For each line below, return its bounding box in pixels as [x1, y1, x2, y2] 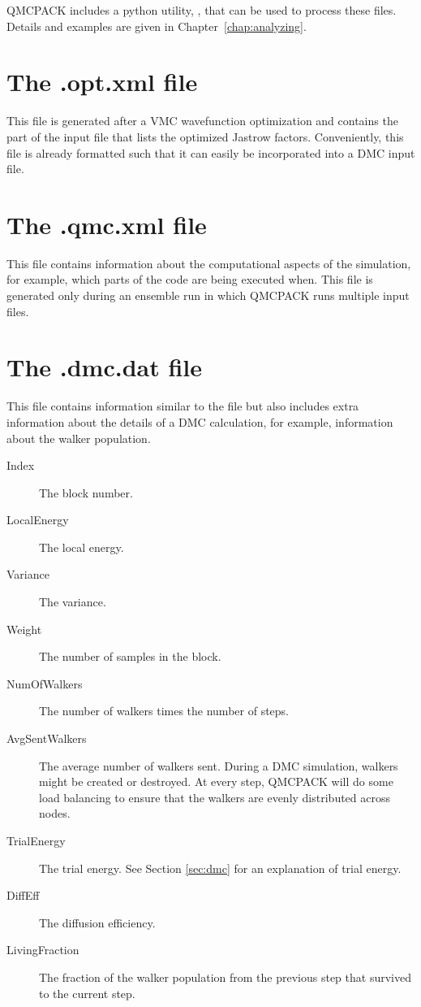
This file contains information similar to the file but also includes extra [6, 397, 359, 415]
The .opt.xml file [6, 65, 198, 98]
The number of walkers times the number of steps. [39, 702, 289, 719]
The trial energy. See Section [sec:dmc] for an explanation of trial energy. [39, 859, 402, 876]
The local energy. [39, 538, 124, 555]
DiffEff [6, 887, 40, 904]
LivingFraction [6, 941, 79, 958]
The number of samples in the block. [39, 648, 221, 665]
